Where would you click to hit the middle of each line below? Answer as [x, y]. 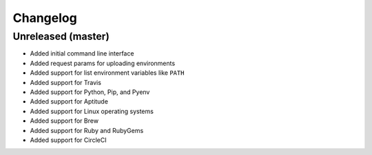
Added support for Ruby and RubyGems [87, 130]
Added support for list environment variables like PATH [107, 73]
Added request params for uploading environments [103, 63]
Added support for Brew [64, 121]
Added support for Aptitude [69, 102]
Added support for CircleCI [68, 140]
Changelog [45, 18]
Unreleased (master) [61, 36]
